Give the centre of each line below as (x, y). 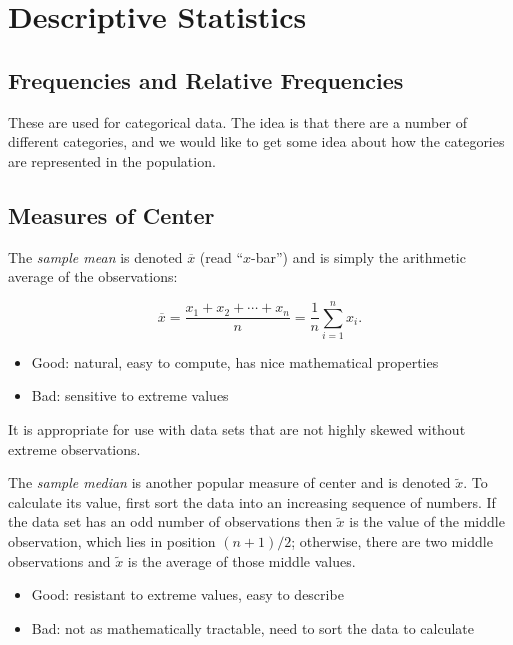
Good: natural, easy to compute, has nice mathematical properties (235, 361)
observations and (59, 560)
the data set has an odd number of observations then (170, 521)
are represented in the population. (112, 160)
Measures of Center (111, 214)
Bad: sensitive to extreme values (130, 395)
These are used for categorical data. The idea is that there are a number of (237, 121)
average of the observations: (93, 276)
